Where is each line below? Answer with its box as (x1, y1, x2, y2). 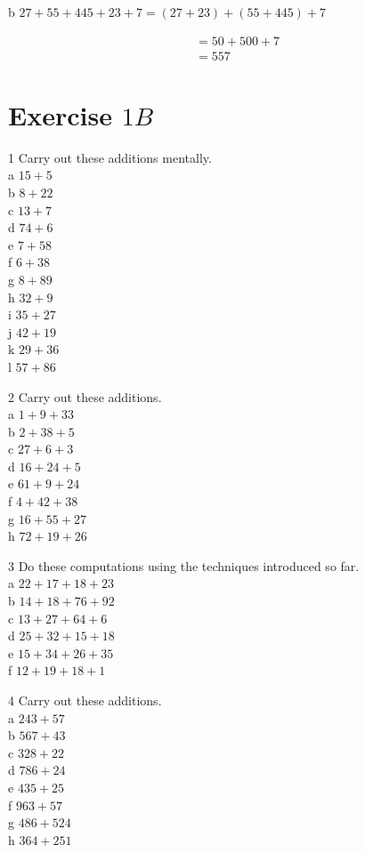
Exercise (8, 96, 112, 133)
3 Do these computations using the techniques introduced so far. (8, 556, 360, 575)
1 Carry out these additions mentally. (8, 148, 212, 166)
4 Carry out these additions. (8, 691, 162, 709)
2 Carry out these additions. (8, 387, 162, 406)
